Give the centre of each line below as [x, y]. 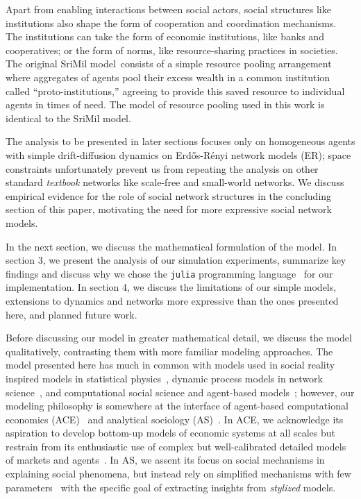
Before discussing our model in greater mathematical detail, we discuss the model [179, 338]
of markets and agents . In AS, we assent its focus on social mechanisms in [165, 460]
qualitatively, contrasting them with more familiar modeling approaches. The [169, 351]
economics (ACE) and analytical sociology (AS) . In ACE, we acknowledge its [175, 419]
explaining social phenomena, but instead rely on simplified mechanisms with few [178, 474]
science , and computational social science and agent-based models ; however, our [180, 392]
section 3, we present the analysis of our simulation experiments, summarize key [176, 260]
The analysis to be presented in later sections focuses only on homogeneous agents [180, 141]
